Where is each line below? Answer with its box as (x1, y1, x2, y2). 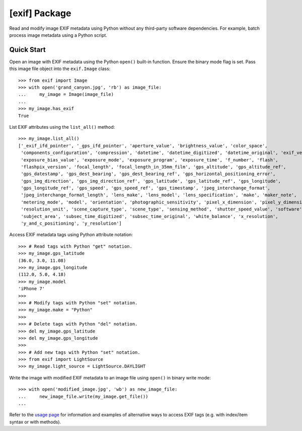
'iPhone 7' (18, 286, 45, 292)
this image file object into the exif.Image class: (9, 66, 111, 72)
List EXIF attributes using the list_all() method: (9, 124, 115, 130)
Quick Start (9, 45, 46, 54)
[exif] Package (9, 8, 71, 19)
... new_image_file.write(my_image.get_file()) (18, 394, 148, 399)
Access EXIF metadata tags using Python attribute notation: (9, 232, 133, 238)
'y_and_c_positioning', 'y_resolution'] (21, 221, 122, 227)
